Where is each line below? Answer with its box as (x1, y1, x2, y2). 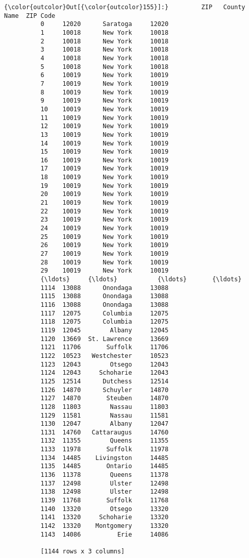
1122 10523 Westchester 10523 (40, 352, 169, 359)
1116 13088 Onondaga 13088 (40, 301, 169, 308)
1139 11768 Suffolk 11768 (40, 497, 169, 504)
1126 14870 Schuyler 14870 (40, 386, 169, 394)
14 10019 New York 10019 (40, 139, 169, 147)
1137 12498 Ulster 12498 (40, 479, 169, 487)
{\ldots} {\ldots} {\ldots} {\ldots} (40, 276, 242, 283)
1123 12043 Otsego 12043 (40, 360, 169, 368)
